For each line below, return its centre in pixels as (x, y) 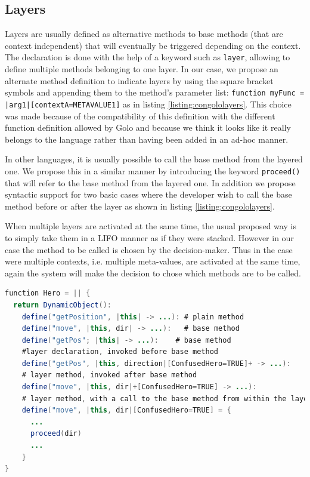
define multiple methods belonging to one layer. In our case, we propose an (142, 69)
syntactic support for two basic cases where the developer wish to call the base (148, 194)
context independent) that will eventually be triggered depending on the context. (153, 45)
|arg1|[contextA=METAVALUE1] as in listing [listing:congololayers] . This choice (148, 104)
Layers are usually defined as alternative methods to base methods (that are (144, 34)
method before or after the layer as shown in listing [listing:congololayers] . (140, 206)
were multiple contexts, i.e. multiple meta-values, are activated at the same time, (153, 261)
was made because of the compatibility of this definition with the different (140, 116)
